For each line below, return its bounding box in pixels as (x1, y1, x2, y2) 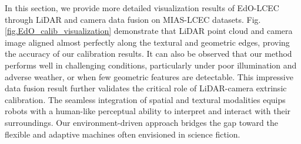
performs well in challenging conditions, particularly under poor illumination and (5, 59, 297, 71)
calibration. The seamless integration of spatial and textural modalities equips (5, 93, 286, 105)
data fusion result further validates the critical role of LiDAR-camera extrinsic (5, 82, 287, 94)
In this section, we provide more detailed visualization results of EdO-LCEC (5, 2, 279, 13)
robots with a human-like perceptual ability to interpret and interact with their (5, 105, 291, 117)
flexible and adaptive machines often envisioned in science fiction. (5, 128, 240, 140)
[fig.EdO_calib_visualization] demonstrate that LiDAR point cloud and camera (5, 25, 293, 37)
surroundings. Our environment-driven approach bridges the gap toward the (5, 116, 278, 128)
